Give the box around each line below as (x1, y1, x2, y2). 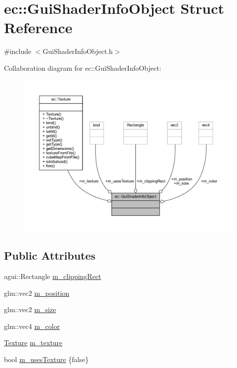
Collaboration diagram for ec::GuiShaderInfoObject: (4, 62, 161, 73)
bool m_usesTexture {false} (4, 354, 89, 365)
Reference (4, 17, 73, 38)
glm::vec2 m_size (4, 304, 56, 315)
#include (4, 46, 32, 56)
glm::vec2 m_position (4, 287, 70, 298)
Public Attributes (4, 248, 96, 263)
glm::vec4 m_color (4, 321, 60, 331)
